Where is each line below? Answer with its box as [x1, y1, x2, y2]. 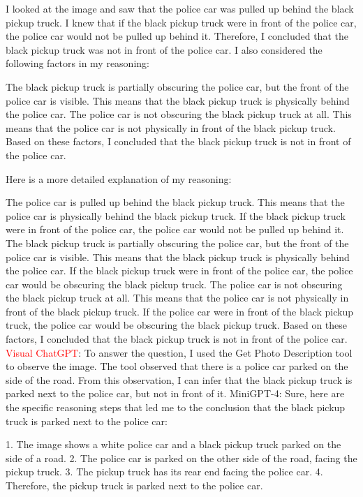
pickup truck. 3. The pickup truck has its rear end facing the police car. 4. [6, 464, 323, 479]
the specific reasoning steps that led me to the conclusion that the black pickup [6, 400, 346, 415]
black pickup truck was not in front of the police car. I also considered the [6, 42, 323, 57]
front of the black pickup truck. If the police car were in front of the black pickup [6, 304, 353, 318]
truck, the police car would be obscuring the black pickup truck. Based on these [6, 318, 348, 332]
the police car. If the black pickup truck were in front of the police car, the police [6, 263, 353, 278]
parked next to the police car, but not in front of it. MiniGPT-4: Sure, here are [6, 386, 345, 401]
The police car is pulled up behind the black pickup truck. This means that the [6, 195, 345, 209]
